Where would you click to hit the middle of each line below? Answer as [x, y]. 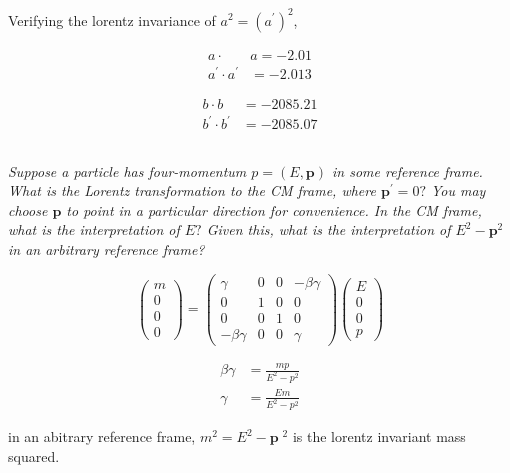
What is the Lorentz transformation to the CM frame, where [192, 190]
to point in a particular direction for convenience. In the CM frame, [274, 209]
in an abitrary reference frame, [102, 436]
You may [458, 190]
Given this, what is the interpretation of [328, 229]
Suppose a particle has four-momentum [127, 170]
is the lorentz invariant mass [379, 436]
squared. [34, 455]
